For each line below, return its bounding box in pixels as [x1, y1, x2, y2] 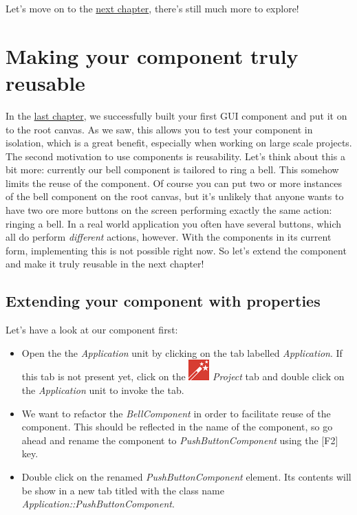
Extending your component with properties [6, 290, 321, 311]
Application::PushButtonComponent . [21, 496, 175, 511]
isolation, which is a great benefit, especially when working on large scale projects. [6, 135, 352, 150]
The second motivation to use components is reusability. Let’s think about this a [6, 149, 345, 163]
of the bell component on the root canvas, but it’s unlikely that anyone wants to [6, 189, 344, 204]
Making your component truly [6, 41, 299, 69]
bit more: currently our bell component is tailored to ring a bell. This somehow [6, 162, 339, 177]
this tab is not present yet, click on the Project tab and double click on [21, 369, 345, 384]
